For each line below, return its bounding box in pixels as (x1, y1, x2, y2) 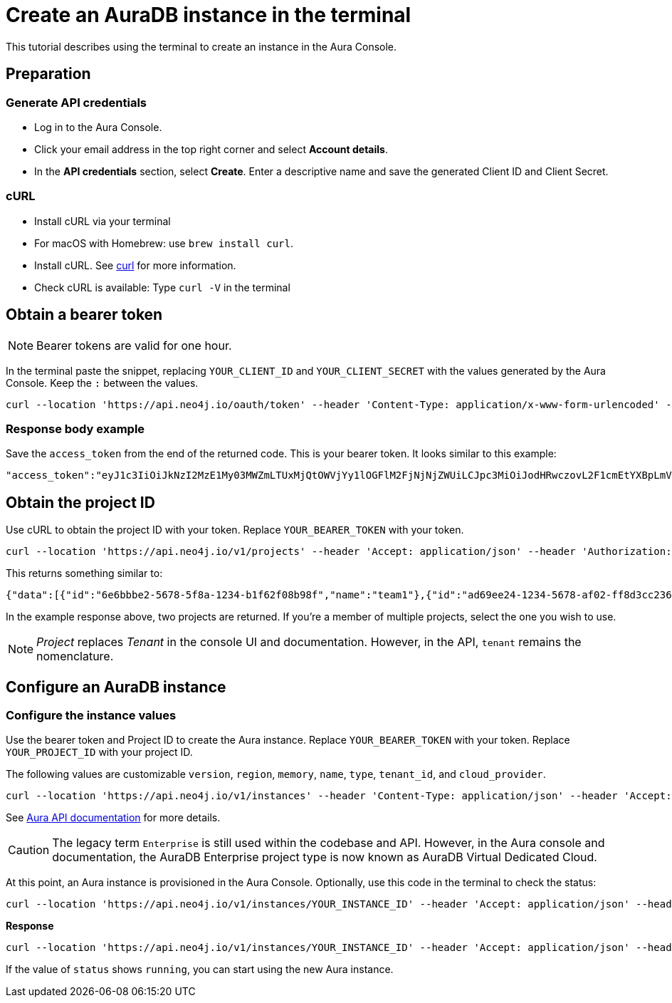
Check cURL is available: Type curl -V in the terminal (34, 281, 290, 293)
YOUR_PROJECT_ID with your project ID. (6, 746, 193, 759)
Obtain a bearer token (6, 306, 163, 324)
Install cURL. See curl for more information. (34, 259, 236, 271)
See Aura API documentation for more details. (6, 811, 221, 824)
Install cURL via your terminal (34, 214, 171, 227)
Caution (8, 843, 50, 858)
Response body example (6, 421, 145, 436)
